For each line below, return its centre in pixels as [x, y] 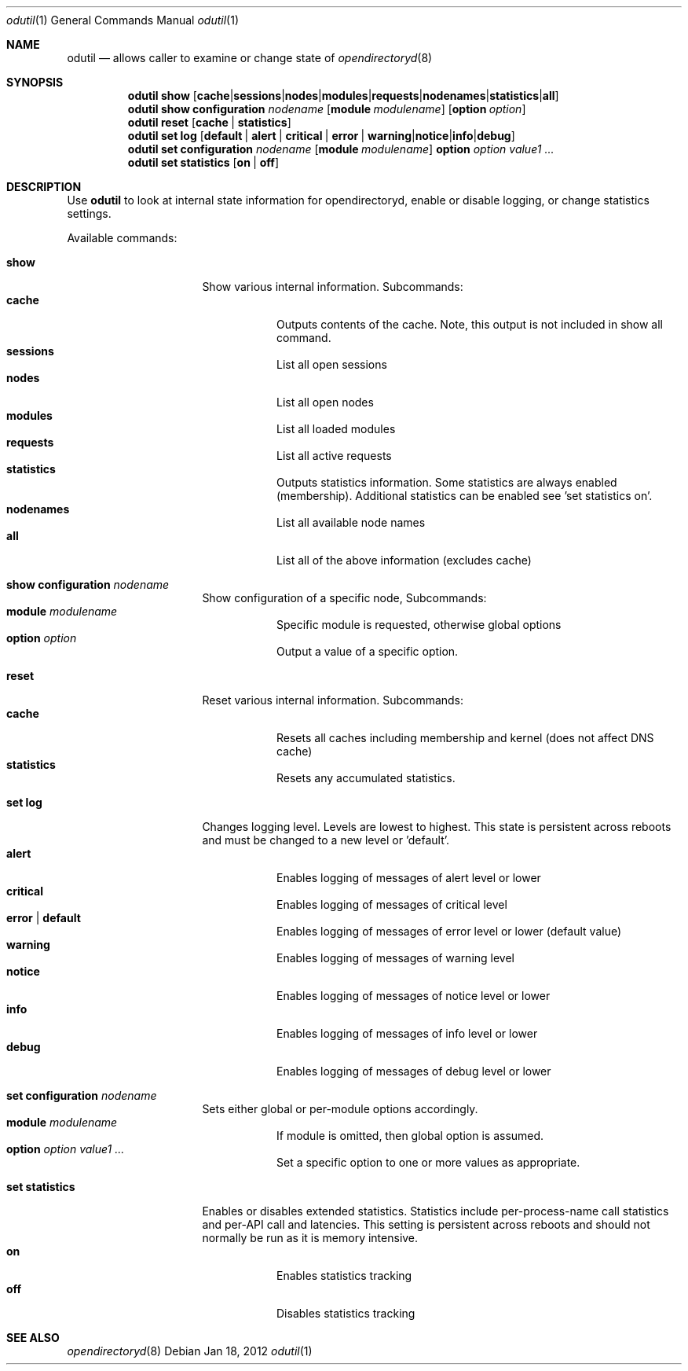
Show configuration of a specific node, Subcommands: [344, 598]
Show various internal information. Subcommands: [333, 287]
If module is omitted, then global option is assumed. [410, 1136]
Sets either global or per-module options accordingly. [340, 1109]
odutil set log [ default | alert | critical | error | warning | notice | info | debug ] [321, 136]
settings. [89, 213]
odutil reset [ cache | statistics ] [209, 122]
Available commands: [122, 238]
